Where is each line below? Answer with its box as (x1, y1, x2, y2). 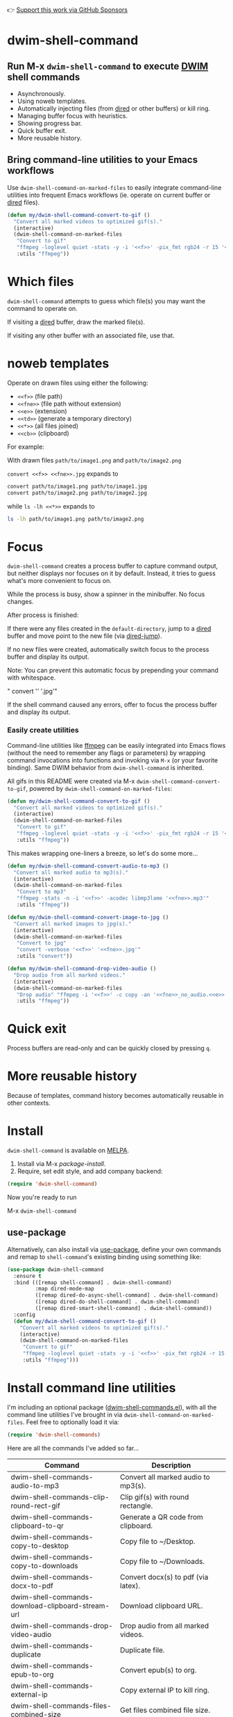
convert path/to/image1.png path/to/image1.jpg (7, 483, 148, 490)
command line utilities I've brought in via (7, 1410, 123, 1419)
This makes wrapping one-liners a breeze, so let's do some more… (7, 849, 198, 857)
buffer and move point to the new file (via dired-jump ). (7, 632, 162, 640)
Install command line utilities (7, 1380, 176, 1396)
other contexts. (7, 1099, 51, 1108)
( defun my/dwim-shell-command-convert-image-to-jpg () (7, 913, 169, 920)
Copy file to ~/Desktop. (120, 1536, 196, 1546)
